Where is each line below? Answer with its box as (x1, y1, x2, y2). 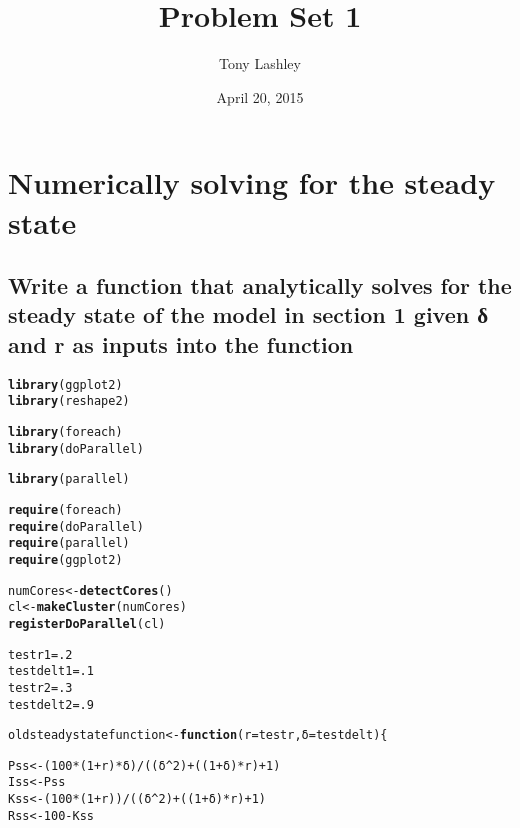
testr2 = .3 (8, 680, 73, 695)
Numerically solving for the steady (8, 162, 496, 203)
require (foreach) (8, 502, 123, 517)
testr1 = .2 (8, 647, 73, 662)
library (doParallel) (8, 441, 145, 456)
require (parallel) (8, 536, 130, 551)
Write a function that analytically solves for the (8, 270, 512, 301)
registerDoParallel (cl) (8, 616, 166, 631)
